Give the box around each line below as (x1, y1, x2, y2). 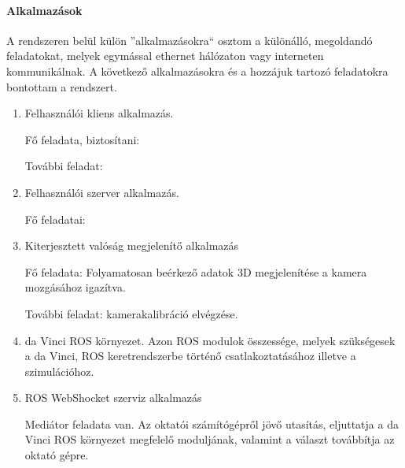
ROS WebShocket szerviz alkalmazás (24, 389, 202, 406)
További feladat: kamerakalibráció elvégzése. (24, 305, 238, 321)
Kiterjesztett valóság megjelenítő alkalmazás (24, 237, 239, 254)
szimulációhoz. (24, 362, 94, 379)
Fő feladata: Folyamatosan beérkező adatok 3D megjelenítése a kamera (24, 263, 367, 280)
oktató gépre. (24, 447, 89, 463)
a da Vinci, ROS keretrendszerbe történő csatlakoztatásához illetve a (24, 347, 356, 364)
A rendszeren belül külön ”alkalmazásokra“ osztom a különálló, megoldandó (6, 32, 373, 48)
